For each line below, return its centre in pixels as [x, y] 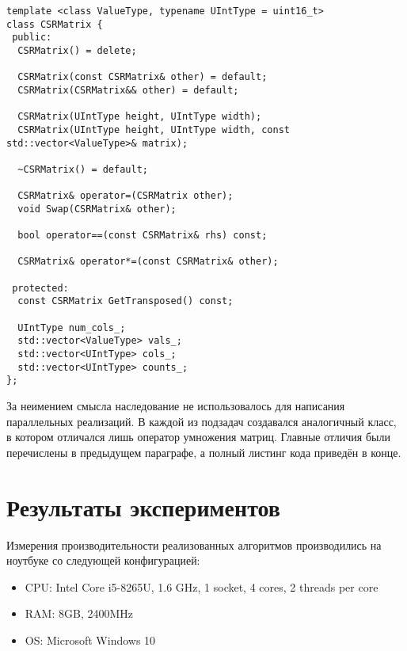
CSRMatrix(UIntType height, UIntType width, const [154, 129]
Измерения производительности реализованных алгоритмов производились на [194, 544]
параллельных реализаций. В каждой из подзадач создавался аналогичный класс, [202, 421]
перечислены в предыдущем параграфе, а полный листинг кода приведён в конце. [204, 452]
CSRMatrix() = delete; [77, 50]
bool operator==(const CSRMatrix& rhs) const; [143, 236]
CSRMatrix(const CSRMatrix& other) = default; [143, 77]
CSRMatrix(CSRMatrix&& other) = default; [128, 90]
